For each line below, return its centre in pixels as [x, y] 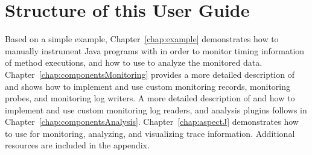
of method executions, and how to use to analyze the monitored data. [134, 62]
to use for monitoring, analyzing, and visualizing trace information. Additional [150, 133]
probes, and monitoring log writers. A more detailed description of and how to [150, 98]
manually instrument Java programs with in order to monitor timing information [155, 50]
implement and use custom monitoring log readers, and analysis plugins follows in [156, 109]
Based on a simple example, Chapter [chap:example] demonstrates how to [142, 39]
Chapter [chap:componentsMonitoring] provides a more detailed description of [150, 74]
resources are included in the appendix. [77, 145]
